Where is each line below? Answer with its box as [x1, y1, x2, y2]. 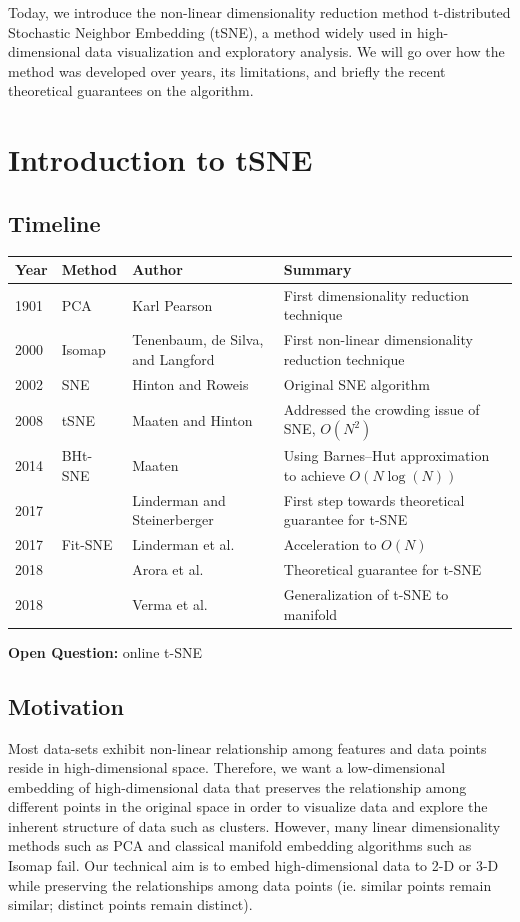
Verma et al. [132, 593, 208, 614]
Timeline [8, 207, 101, 238]
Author [132, 259, 183, 280]
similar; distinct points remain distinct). [8, 894, 253, 915]
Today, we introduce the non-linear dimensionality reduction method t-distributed [8, 2, 511, 22]
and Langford [132, 348, 215, 369]
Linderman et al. [132, 534, 235, 555]
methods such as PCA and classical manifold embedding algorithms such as [8, 835, 472, 856]
